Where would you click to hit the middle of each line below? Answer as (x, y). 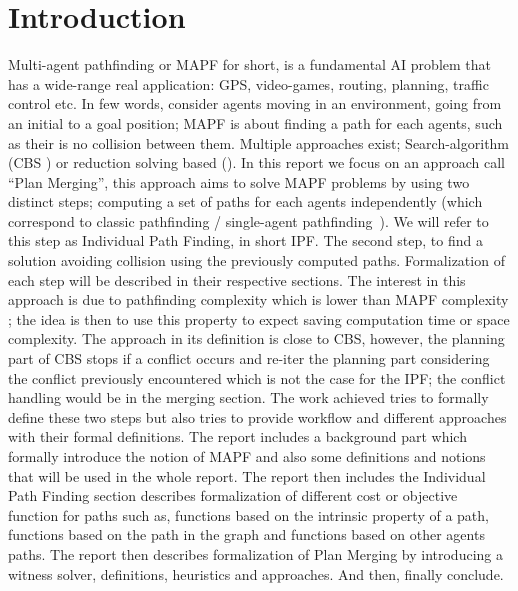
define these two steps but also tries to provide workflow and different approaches (257, 416)
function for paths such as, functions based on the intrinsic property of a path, (248, 514)
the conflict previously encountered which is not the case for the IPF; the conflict (257, 377)
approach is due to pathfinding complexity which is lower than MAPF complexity (258, 299)
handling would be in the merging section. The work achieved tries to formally (248, 397)
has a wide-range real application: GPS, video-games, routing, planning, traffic (248, 83)
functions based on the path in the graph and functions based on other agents (246, 534)
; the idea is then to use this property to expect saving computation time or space (259, 318)
